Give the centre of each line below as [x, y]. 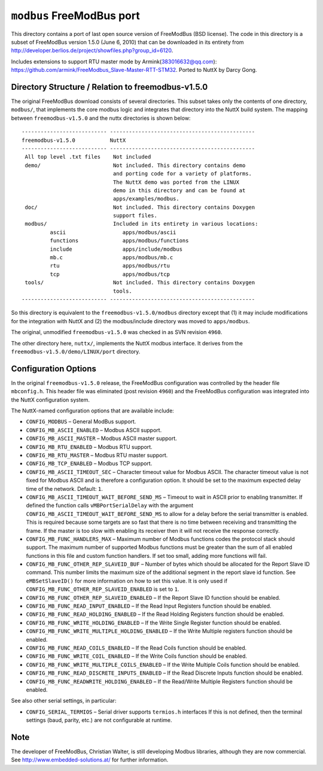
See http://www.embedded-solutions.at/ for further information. [90, 760]
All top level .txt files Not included [88, 157]
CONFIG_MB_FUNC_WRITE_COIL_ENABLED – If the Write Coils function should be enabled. [137, 656]
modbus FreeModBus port [75, 16]
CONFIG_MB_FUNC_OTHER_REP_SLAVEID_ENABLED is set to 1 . [103, 589]
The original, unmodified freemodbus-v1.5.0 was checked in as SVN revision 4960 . [117, 332]
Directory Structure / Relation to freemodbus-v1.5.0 [109, 87]
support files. [135, 216]
